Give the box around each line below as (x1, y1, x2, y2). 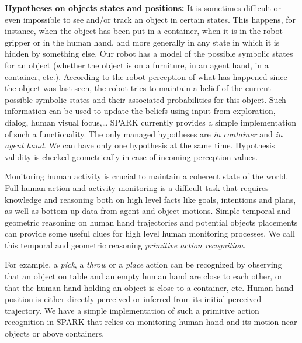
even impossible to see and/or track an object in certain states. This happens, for (5, 13, 296, 25)
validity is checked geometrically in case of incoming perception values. (5, 150, 258, 162)
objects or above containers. (5, 327, 105, 339)
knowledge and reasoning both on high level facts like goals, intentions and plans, (5, 193, 296, 205)
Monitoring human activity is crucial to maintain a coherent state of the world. (5, 170, 289, 182)
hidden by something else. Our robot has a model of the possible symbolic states (5, 47, 293, 60)
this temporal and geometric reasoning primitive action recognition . (5, 238, 246, 251)
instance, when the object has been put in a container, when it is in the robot (5, 25, 283, 37)
